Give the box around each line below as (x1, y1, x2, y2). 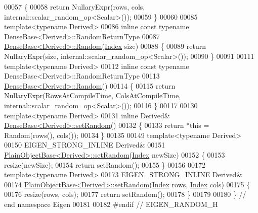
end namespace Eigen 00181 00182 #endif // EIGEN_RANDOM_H (4, 198, 218, 209)
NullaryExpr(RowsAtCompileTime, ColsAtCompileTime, (4, 90, 181, 101)
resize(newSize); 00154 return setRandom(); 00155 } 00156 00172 (4, 159, 205, 170)
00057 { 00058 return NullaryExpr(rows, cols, (4, 2, 145, 12)
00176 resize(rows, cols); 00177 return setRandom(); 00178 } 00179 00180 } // (4, 189, 246, 199)
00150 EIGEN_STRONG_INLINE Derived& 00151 (4, 139, 165, 150)
